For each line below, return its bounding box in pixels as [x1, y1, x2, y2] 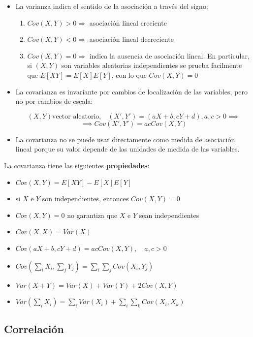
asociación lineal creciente [89, 17, 167, 28]
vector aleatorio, [52, 113, 101, 120]
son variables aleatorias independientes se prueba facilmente [61, 60, 242, 70]
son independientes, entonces [42, 193, 129, 204]
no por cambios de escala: [15, 96, 93, 106]
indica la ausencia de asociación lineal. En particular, [89, 50, 250, 61]
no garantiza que [67, 210, 118, 220]
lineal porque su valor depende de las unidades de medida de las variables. [15, 144, 240, 154]
